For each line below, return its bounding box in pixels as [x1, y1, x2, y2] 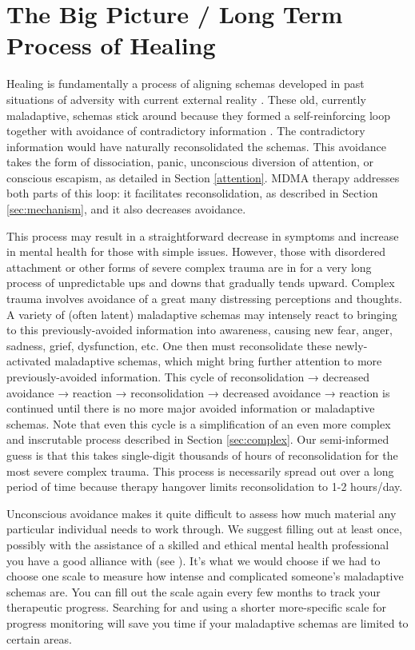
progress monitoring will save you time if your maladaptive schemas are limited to [6, 614, 409, 631]
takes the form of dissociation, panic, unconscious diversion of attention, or [6, 154, 374, 170]
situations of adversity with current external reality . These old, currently [6, 90, 366, 107]
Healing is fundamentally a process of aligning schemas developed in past [6, 75, 365, 92]
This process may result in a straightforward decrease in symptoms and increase [6, 227, 399, 244]
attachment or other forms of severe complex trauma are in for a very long [6, 258, 372, 275]
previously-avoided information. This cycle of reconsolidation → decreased [6, 369, 369, 385]
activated [6, 353, 51, 369]
